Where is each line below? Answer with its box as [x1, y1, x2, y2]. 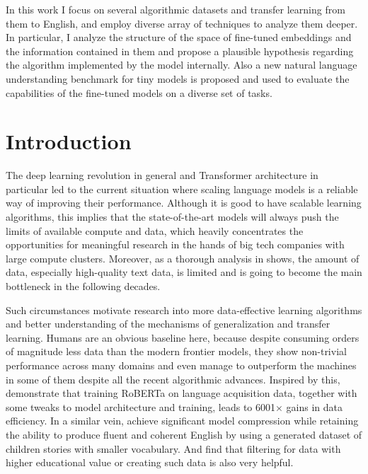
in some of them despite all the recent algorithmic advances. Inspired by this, [6, 371, 340, 386]
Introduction [6, 127, 132, 156]
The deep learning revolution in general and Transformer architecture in [6, 168, 318, 183]
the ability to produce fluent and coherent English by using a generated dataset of [6, 427, 362, 441]
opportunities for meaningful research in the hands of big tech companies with [6, 237, 345, 252]
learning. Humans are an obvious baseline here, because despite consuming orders [6, 330, 360, 345]
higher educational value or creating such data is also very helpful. [6, 455, 294, 470]
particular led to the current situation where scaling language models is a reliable [6, 181, 358, 196]
